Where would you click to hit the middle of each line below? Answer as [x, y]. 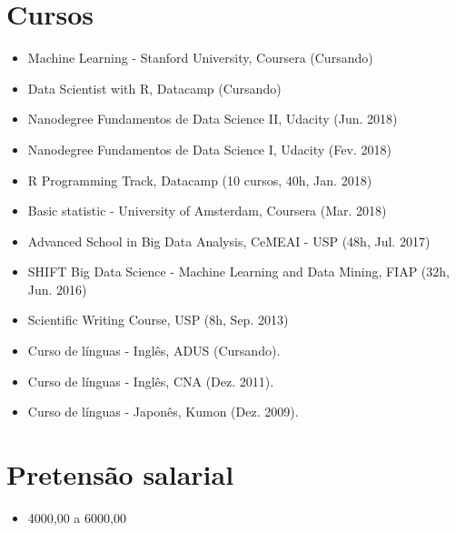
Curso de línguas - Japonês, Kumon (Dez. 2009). [163, 412]
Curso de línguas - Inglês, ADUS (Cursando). [154, 351]
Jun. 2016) [57, 289]
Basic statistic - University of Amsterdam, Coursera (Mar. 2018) [207, 211]
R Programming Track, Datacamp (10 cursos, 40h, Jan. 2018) [200, 180]
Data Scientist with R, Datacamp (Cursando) [154, 88]
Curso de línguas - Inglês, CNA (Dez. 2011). [151, 381]
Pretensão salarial [120, 474]
